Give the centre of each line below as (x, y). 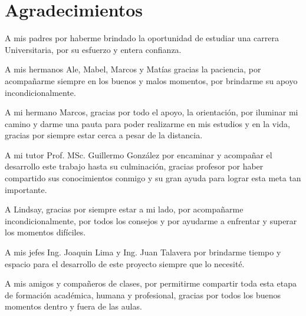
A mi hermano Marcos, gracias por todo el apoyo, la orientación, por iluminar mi (152, 112)
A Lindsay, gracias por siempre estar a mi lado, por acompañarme (124, 209)
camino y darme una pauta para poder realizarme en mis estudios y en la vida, (147, 123)
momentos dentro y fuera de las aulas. (73, 306)
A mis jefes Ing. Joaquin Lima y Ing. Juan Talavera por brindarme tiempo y (143, 252)
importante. (26, 189)
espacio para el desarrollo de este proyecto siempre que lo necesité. (125, 263)
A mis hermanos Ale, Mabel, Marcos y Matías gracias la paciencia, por (133, 69)
